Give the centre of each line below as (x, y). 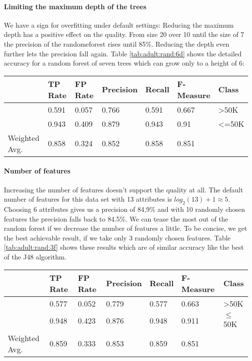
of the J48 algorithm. (35, 256)
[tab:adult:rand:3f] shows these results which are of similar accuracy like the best (124, 247)
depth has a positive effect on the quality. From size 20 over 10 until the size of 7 (124, 34)
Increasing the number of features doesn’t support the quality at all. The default (124, 189)
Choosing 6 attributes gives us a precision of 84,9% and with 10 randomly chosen (125, 209)
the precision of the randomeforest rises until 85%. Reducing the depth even (117, 43)
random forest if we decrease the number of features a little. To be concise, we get (126, 228)
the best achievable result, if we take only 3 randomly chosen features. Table (117, 237)
